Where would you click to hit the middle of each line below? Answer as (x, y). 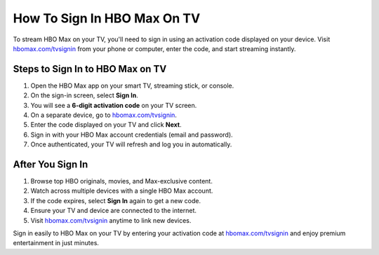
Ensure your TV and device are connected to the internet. (113, 211)
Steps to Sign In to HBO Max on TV (90, 69)
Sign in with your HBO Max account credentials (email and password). (132, 135)
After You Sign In (51, 164)
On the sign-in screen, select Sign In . (84, 95)
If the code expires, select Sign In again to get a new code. (116, 200)
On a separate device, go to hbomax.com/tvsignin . (104, 115)
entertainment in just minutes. (56, 243)
